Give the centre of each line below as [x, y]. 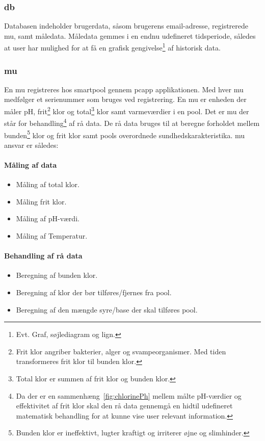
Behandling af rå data [43, 256]
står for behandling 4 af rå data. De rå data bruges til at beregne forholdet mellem [132, 122]
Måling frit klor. [41, 201]
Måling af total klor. [48, 184]
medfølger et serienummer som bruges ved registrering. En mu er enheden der [125, 99]
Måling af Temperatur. [52, 235]
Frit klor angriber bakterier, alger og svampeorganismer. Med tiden [121, 351]
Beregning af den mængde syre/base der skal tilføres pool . [107, 309]
